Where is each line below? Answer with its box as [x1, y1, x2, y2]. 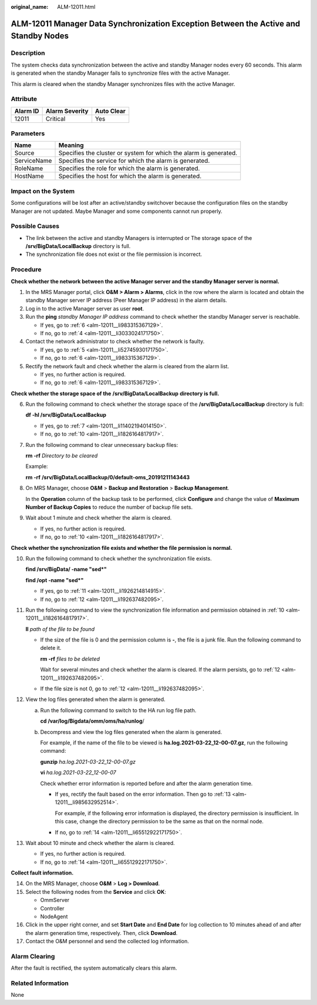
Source [14, 149, 35, 157]
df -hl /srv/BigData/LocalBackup [25, 412, 107, 419]
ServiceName [14, 156, 52, 165]
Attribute [11, 95, 38, 103]
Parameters [11, 129, 45, 138]
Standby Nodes [11, 31, 69, 41]
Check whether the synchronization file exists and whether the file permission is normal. [11, 544, 232, 551]
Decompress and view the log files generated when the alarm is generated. [40, 728, 222, 735]
